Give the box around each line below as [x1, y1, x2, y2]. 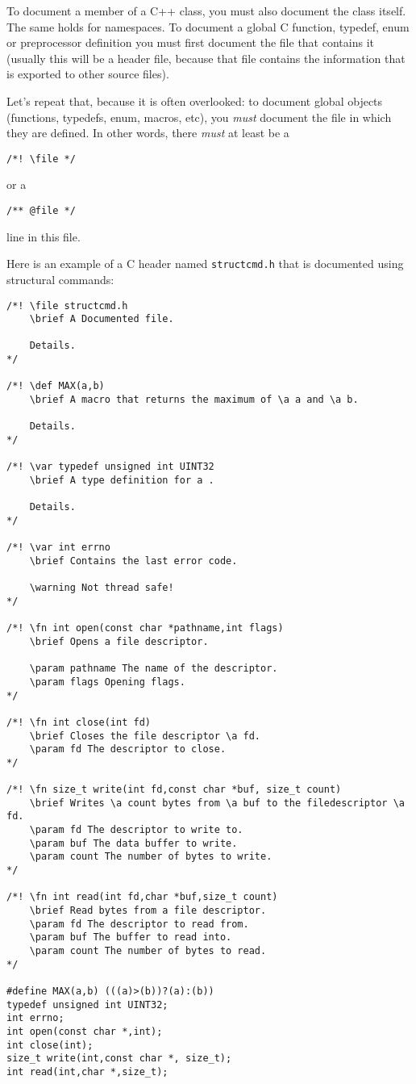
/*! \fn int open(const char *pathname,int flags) [6, 622, 284, 634]
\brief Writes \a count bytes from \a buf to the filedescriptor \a [29, 797, 405, 809]
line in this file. [6, 228, 81, 245]
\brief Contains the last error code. [29, 555, 238, 567]
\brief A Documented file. [29, 313, 174, 325]
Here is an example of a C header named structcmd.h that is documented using [6, 255, 404, 272]
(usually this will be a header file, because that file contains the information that [6, 49, 406, 66]
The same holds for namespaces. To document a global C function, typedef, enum [6, 18, 410, 35]
